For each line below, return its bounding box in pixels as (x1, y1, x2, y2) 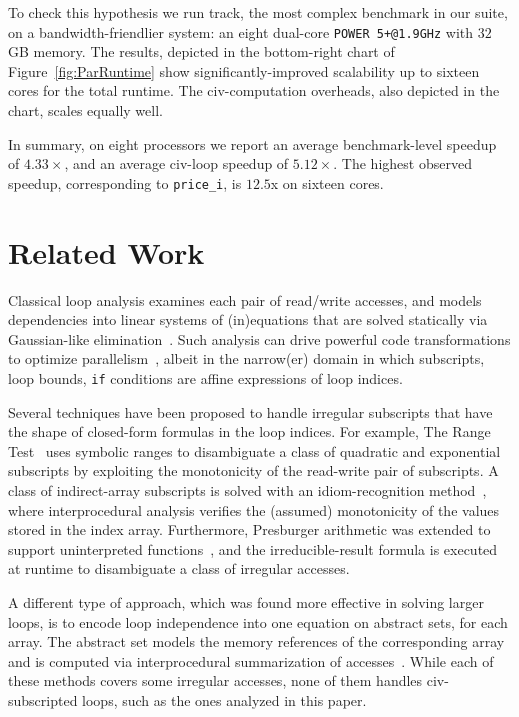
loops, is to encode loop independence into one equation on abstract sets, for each (8, 611, 508, 632)
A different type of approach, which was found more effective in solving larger (8, 591, 484, 612)
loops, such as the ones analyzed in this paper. (82, 689, 367, 710)
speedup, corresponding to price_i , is (8, 172, 242, 193)
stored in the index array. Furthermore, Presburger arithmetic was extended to (8, 519, 491, 540)
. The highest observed (333, 153, 472, 174)
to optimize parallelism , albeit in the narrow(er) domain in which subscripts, (8, 348, 485, 369)
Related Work (8, 231, 205, 272)
